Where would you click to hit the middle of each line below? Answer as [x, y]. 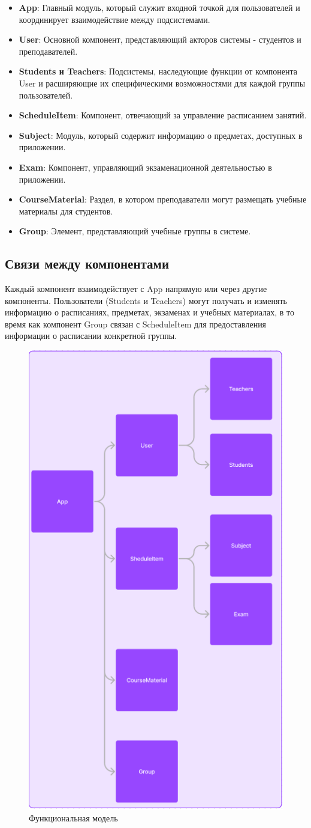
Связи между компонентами [87, 263]
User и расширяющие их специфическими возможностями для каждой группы [162, 83]
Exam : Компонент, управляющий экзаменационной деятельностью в [145, 167]
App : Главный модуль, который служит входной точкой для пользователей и [159, 7]
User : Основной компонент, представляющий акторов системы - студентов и [160, 39]
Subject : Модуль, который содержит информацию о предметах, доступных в [161, 135]
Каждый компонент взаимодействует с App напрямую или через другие [136, 289]
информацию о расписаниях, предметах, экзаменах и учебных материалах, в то [150, 312]
